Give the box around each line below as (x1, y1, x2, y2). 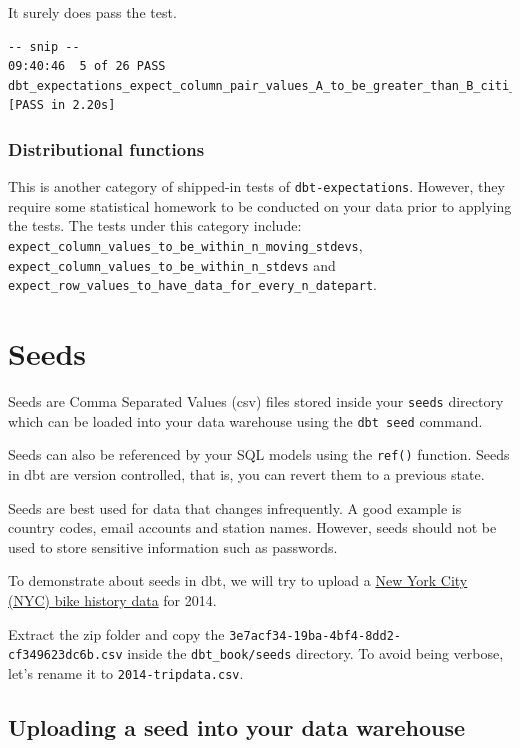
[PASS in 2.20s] (8, 98, 116, 113)
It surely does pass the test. (8, 2, 177, 22)
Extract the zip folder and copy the (8, 623, 225, 644)
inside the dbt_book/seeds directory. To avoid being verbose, (127, 643, 504, 664)
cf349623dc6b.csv (8, 648, 123, 663)
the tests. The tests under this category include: (8, 215, 302, 236)
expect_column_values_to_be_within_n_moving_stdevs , (8, 235, 363, 256)
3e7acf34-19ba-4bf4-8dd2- (229, 628, 401, 643)
